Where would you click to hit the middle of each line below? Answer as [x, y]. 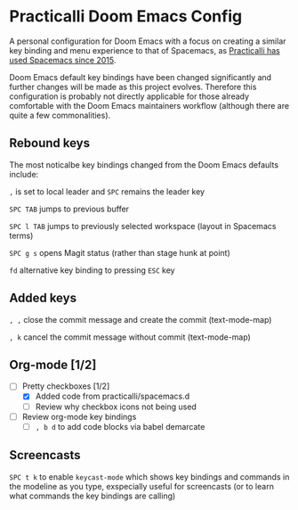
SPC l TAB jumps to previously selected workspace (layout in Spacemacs [143, 226]
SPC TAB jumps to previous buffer [69, 209]
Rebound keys [50, 143]
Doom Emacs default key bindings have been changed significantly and [141, 77]
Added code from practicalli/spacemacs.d [113, 396]
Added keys [43, 298]
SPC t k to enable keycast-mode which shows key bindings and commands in [149, 477]
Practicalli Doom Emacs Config [126, 16]
